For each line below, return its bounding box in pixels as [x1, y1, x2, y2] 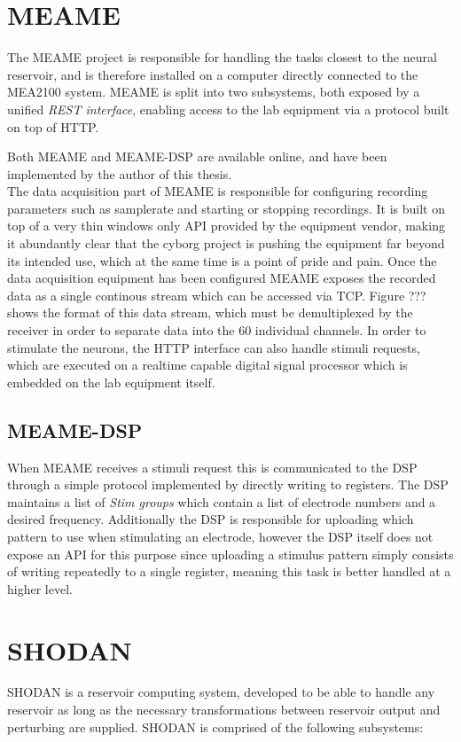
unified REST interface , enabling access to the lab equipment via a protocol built [7, 99, 449, 118]
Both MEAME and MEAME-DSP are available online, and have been [7, 147, 387, 166]
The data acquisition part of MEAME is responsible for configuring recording [7, 182, 428, 200]
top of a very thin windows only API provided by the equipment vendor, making [7, 216, 445, 235]
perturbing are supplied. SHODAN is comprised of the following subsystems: [7, 717, 424, 736]
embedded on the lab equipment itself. [7, 372, 215, 391]
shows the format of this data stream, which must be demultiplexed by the [7, 303, 413, 322]
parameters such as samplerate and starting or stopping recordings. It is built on [7, 199, 446, 217]
